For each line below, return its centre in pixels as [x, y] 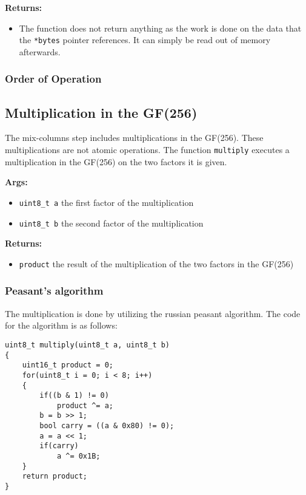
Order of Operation [53, 79]
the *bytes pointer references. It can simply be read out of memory [145, 40]
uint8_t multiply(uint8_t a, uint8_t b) [88, 345]
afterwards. [40, 51]
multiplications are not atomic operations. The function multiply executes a [147, 150]
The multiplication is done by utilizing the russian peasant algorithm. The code [153, 313]
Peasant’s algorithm [54, 291]
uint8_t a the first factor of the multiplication [106, 202]
